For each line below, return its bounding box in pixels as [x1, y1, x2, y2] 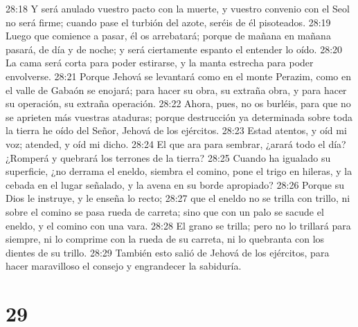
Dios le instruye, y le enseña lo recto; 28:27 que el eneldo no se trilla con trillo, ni [6, 191, 350, 205]
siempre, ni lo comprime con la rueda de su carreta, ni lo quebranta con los [6, 232, 325, 246]
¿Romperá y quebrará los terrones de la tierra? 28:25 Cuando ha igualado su [6, 150, 331, 165]
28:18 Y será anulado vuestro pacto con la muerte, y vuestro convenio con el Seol [6, 1, 350, 15]
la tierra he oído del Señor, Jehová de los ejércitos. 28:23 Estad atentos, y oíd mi [6, 123, 347, 138]
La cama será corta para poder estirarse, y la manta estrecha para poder [6, 55, 314, 70]
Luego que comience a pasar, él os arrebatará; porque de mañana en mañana [6, 28, 331, 43]
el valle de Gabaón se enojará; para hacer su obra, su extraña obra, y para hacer [6, 82, 347, 97]
